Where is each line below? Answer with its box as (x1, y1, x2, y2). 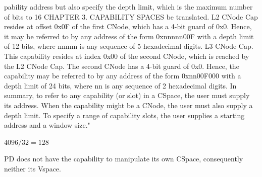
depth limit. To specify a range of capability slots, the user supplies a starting (4, 110, 245, 120)
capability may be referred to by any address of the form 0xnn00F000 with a (4, 70, 241, 81)
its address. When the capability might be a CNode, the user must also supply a (4, 100, 253, 110)
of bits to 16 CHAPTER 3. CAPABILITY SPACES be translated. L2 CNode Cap (4, 11, 258, 22)
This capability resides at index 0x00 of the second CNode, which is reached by (4, 50, 249, 61)
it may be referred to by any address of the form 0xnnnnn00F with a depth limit (4, 31, 254, 41)
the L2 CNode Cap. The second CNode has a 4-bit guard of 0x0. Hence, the (4, 60, 239, 71)
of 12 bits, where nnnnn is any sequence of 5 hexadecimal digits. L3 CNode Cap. (4, 41, 253, 51)
